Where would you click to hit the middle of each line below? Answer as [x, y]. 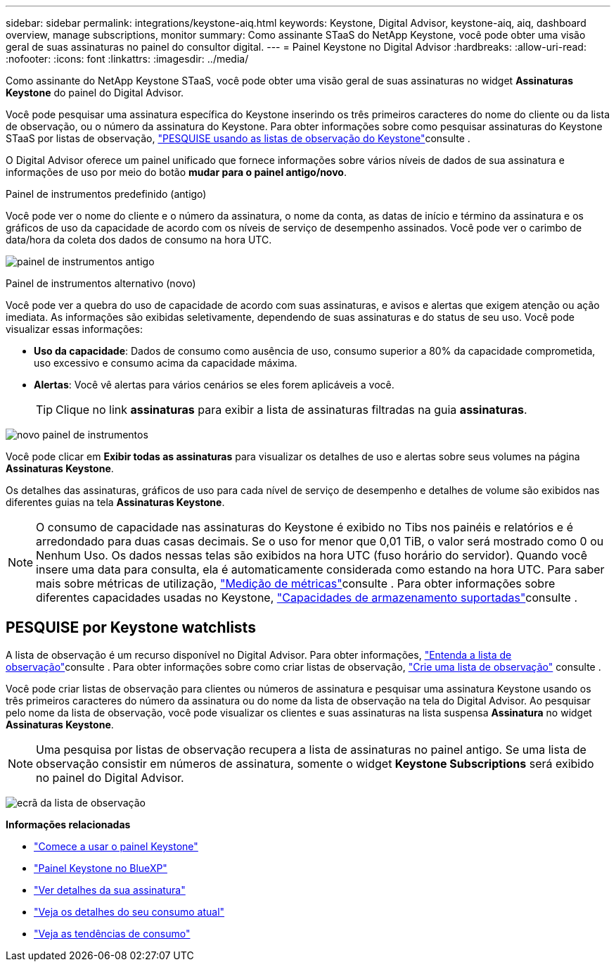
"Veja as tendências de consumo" [112, 933]
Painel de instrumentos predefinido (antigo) [106, 194]
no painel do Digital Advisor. [110, 777]
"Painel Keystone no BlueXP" [101, 868]
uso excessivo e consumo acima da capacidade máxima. [166, 363]
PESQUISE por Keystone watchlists [131, 628]
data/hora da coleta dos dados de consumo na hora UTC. [139, 240]
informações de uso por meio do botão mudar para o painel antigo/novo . [176, 172]
